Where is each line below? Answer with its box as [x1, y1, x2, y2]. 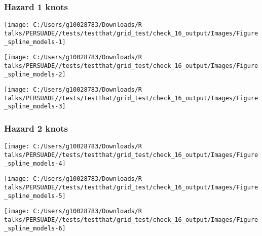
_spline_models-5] [4, 192, 66, 200]
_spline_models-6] [4, 224, 66, 232]
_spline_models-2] [4, 70, 66, 78]
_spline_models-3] [4, 103, 66, 110]
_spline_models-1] [4, 38, 66, 46]
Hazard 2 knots [4, 122, 68, 135]
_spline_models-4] [4, 160, 66, 167]
